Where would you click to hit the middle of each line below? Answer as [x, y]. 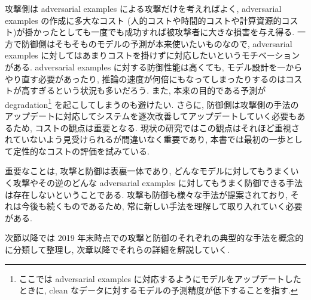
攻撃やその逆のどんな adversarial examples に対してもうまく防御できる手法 [158, 182]
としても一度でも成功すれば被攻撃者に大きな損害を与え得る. [176, 32]
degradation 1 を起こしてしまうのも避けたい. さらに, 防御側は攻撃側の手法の [152, 103]
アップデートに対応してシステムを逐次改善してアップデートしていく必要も [151, 116]
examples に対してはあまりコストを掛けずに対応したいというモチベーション [153, 55]
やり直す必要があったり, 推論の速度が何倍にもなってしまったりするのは [145, 78]
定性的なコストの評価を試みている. [81, 151]
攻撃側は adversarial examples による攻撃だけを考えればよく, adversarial [143, 8]
